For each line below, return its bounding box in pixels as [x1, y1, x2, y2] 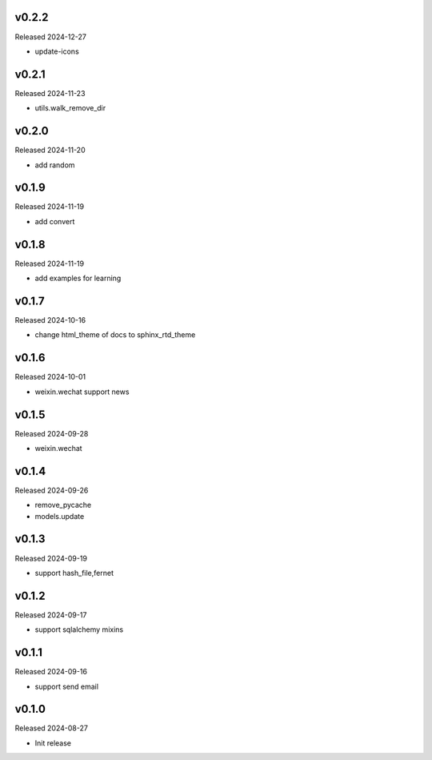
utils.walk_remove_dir [34, 103, 106, 113]
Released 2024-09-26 [14, 485, 89, 495]
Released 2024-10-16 [14, 316, 86, 324]
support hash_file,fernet [34, 568, 114, 577]
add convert [34, 216, 75, 226]
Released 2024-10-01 [14, 372, 86, 382]
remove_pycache [34, 501, 92, 510]
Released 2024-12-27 [14, 32, 87, 42]
